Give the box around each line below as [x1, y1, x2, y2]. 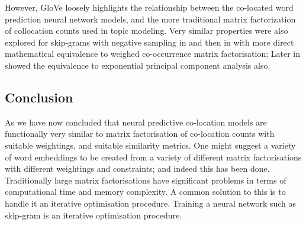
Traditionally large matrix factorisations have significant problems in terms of [5, 173, 286, 186]
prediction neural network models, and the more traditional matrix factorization [5, 12, 296, 25]
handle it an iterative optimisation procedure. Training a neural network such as [5, 197, 297, 209]
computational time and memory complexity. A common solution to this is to [5, 185, 286, 198]
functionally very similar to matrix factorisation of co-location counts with [5, 127, 275, 140]
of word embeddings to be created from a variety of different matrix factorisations [5, 150, 302, 163]
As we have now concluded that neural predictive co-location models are [5, 115, 267, 128]
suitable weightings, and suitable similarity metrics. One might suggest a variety [5, 139, 296, 151]
